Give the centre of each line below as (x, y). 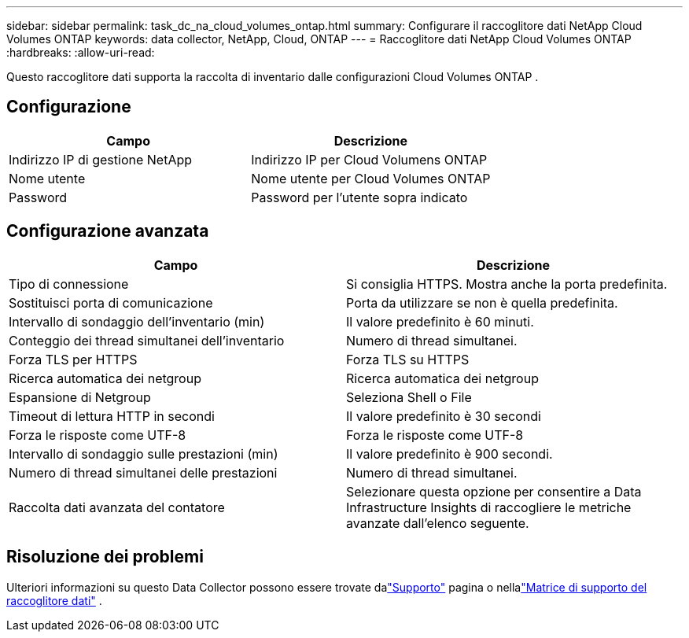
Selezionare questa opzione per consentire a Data (494, 491)
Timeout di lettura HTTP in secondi (112, 416)
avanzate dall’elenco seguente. (438, 523)
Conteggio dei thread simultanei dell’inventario (147, 340)
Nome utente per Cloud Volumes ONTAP (371, 178)
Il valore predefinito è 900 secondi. (450, 454)
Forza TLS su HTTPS (408, 359)
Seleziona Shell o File (409, 397)
